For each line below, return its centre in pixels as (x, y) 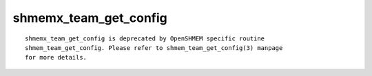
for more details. (56, 58)
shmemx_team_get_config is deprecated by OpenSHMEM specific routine (145, 38)
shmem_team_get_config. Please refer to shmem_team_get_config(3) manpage (154, 48)
